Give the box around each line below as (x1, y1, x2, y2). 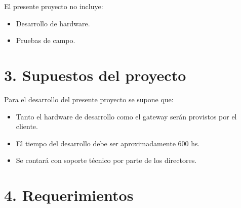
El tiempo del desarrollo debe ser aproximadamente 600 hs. (16, 138, 200, 148)
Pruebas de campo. (16, 35, 75, 46)
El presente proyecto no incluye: (4, 1, 103, 11)
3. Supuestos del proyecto (4, 64, 186, 85)
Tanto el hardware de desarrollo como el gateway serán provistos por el (16, 111, 237, 121)
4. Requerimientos (4, 185, 134, 205)
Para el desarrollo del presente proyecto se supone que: (4, 94, 174, 104)
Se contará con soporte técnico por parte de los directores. (16, 155, 197, 165)
